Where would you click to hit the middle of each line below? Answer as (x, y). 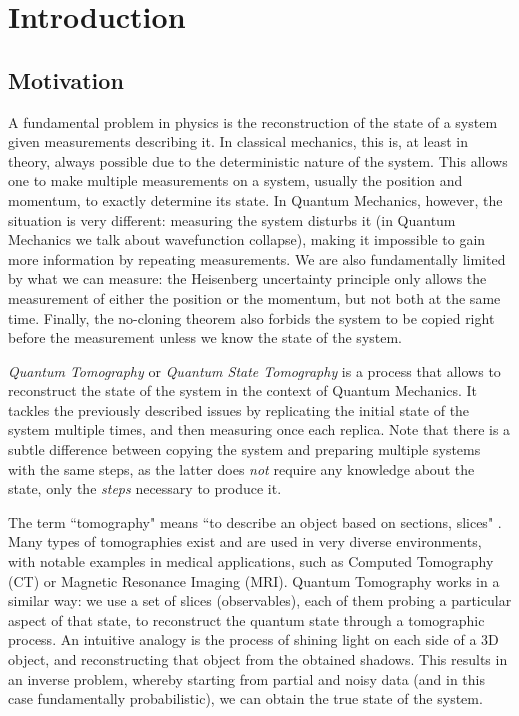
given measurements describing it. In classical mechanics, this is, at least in (238, 141)
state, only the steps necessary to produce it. (145, 488)
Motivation (66, 79)
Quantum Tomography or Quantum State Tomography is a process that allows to (254, 370)
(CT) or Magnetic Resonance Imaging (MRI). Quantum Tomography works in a (254, 580)
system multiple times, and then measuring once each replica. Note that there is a (259, 429)
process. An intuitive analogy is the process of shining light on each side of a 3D (253, 639)
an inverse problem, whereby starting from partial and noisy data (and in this (246, 678)
